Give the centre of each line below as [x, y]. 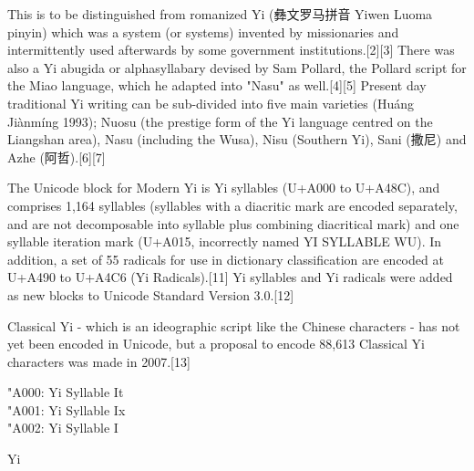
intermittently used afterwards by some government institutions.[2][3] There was [231, 50]
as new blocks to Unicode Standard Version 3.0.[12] [151, 294]
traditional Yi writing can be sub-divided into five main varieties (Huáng [211, 103]
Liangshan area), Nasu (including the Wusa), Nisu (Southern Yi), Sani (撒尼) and [237, 139]
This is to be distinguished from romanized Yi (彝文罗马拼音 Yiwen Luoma [220, 14]
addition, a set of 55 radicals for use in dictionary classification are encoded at [226, 259]
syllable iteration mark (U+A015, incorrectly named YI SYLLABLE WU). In [225, 241]
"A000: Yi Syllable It [66, 392]
